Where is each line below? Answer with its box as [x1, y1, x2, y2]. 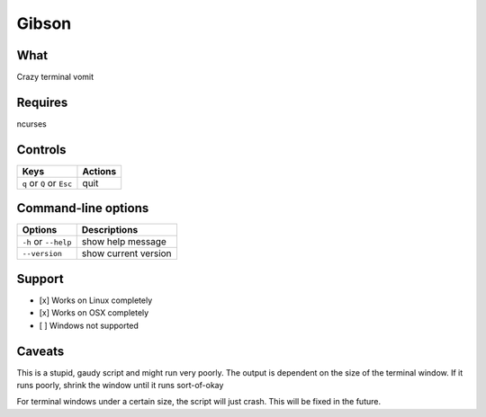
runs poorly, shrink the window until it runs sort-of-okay [16, 379, 224, 390]
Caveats [16, 343, 65, 359]
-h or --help [22, 235, 72, 248]
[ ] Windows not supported [39, 320, 139, 331]
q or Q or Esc [22, 176, 73, 189]
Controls [16, 142, 67, 157]
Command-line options [16, 200, 149, 216]
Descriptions [81, 224, 139, 236]
